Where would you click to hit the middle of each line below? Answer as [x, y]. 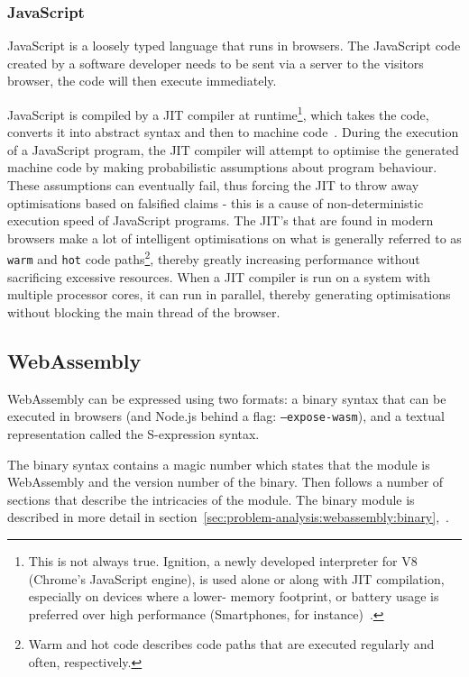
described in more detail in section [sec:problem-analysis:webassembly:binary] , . [228, 517]
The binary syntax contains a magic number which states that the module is [219, 464]
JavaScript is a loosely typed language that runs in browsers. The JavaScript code [234, 46]
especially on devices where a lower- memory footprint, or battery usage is [234, 596]
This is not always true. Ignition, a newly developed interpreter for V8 [223, 560]
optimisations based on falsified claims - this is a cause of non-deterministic [216, 202]
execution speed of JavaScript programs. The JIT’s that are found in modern [221, 220]
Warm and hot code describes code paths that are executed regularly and [231, 644]
